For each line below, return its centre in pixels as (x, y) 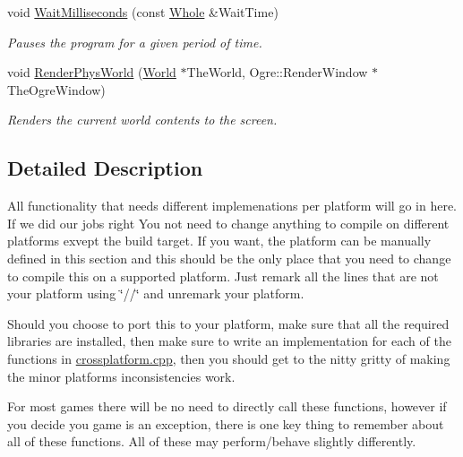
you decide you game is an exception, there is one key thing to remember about (226, 423)
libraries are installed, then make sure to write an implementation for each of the (229, 341)
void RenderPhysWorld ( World (92, 72)
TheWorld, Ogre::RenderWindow (277, 72)
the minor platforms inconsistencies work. (121, 376)
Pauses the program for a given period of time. (135, 42)
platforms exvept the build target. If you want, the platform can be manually (219, 241)
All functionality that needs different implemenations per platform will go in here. (232, 206)
